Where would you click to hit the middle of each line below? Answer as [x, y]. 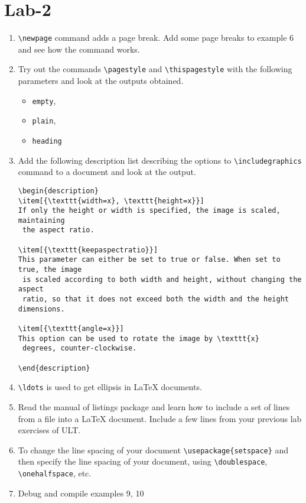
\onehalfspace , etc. [55, 473]
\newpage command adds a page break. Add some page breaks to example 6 [156, 38]
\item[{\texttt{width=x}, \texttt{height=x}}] [111, 201]
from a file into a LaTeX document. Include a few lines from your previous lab [160, 418]
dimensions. [41, 309]
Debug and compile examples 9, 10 [81, 493]
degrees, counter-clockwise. [79, 348]
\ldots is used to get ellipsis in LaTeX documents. [110, 387]
